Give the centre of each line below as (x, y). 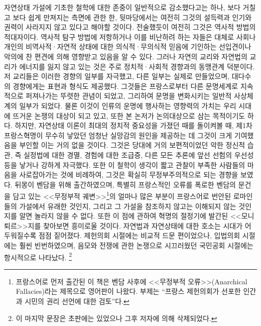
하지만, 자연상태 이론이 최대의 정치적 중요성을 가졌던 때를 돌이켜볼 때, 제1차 (134, 125)
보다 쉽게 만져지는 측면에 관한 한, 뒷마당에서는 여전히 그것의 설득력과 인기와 (132, 17)
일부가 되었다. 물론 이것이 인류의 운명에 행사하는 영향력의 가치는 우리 (128, 105)
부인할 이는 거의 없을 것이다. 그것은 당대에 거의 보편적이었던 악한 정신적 (132, 145)
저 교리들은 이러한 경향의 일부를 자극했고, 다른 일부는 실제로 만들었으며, (117, 76)
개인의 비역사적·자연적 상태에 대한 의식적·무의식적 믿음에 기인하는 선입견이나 (128, 46)
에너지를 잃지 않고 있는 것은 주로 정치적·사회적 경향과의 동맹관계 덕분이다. (137, 66)
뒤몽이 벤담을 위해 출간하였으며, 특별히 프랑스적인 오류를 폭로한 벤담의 (125, 184)
